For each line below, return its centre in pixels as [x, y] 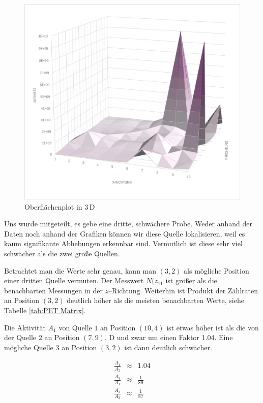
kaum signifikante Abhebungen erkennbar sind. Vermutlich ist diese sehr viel [123, 243]
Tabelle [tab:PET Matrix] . [45, 310]
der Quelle [20, 337]
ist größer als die [191, 280]
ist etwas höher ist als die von [213, 327]
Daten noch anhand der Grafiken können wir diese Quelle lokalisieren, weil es [125, 233]
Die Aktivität [25, 327]
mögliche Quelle [29, 347]
